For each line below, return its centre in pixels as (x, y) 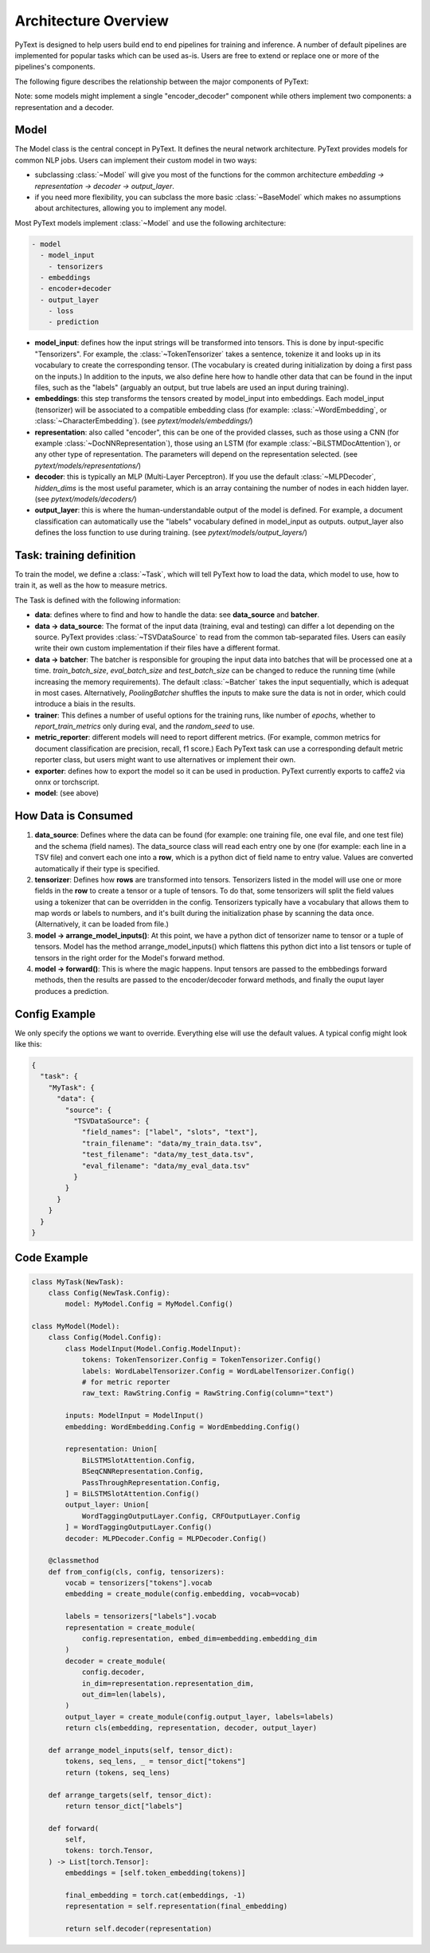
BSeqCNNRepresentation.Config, (143, 1472)
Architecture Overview (92, 21)
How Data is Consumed (74, 816)
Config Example (55, 1014)
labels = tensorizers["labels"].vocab (141, 1617)
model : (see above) (67, 793)
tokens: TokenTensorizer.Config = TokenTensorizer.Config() (201, 1360)
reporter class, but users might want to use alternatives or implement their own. (165, 760)
